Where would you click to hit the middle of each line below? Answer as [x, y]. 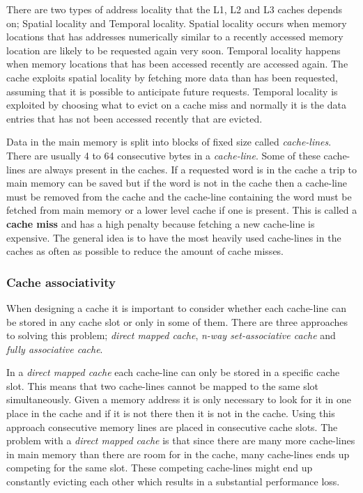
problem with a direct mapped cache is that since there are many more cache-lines [181, 440]
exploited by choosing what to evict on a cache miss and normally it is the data [176, 105]
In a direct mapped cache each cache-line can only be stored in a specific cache [173, 372]
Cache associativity [61, 282]
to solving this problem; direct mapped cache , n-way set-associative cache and [171, 335]
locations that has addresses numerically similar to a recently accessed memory [175, 37]
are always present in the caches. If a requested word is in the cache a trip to [193, 169]
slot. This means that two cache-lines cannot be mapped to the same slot [162, 385]
